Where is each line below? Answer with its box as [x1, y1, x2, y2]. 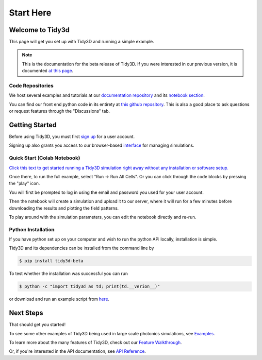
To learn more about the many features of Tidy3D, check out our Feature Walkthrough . [9, 340, 182, 345]
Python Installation [9, 226, 55, 233]
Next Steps [9, 309, 43, 317]
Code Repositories [9, 83, 54, 89]
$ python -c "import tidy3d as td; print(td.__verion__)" [19, 284, 160, 289]
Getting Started [9, 120, 57, 129]
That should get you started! [9, 322, 65, 327]
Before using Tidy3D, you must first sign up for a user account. [9, 134, 135, 139]
